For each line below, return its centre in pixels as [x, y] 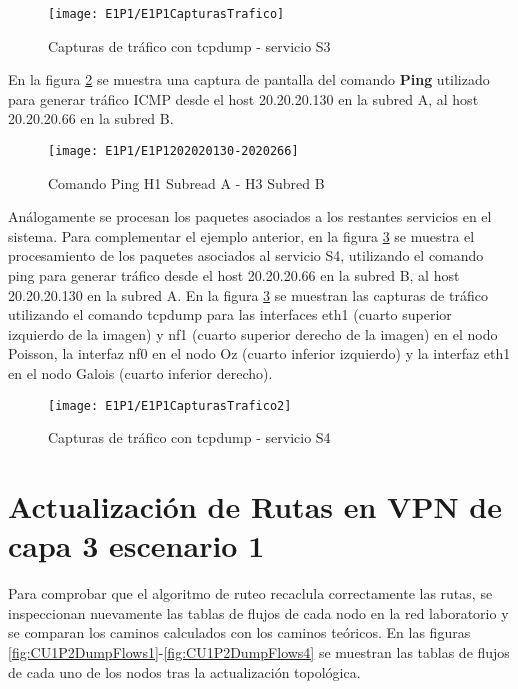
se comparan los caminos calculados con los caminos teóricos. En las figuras [239, 632]
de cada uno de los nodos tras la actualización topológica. [184, 671]
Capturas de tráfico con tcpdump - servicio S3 [189, 45]
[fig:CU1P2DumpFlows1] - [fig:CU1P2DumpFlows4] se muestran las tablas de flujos [259, 651]
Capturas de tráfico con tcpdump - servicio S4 [189, 437]
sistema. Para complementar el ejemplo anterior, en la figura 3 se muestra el [241, 235]
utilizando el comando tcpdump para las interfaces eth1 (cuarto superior [230, 314]
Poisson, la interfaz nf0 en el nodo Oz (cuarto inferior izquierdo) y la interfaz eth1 [259, 353]
